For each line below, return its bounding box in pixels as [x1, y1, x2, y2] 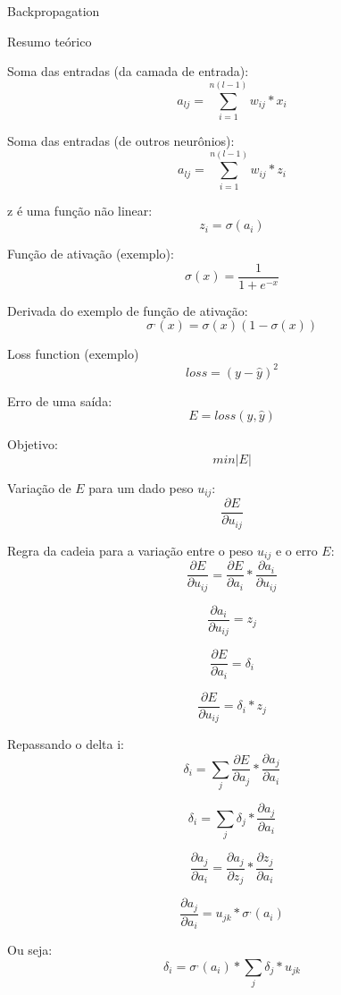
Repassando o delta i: [7, 735, 125, 753]
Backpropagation [7, 2, 100, 20]
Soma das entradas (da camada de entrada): [7, 62, 249, 81]
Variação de [7, 478, 71, 497]
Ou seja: [7, 940, 53, 959]
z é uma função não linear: [7, 200, 153, 219]
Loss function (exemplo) [7, 344, 139, 363]
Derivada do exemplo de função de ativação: [7, 301, 248, 319]
